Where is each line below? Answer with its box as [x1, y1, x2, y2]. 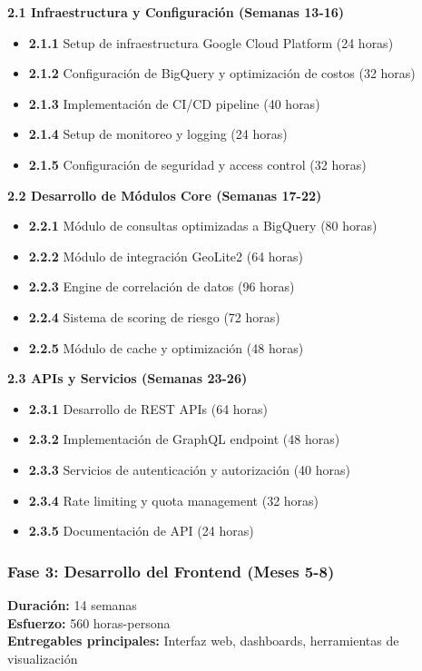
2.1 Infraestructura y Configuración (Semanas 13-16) [7, 3, 345, 21]
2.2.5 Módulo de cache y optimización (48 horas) [28, 338, 304, 357]
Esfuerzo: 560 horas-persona [7, 613, 171, 632]
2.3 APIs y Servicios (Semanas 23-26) [7, 369, 248, 388]
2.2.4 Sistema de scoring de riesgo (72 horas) [28, 307, 280, 326]
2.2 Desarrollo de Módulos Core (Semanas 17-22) [7, 185, 322, 204]
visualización [7, 648, 78, 667]
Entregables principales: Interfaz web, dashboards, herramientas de [7, 631, 399, 650]
